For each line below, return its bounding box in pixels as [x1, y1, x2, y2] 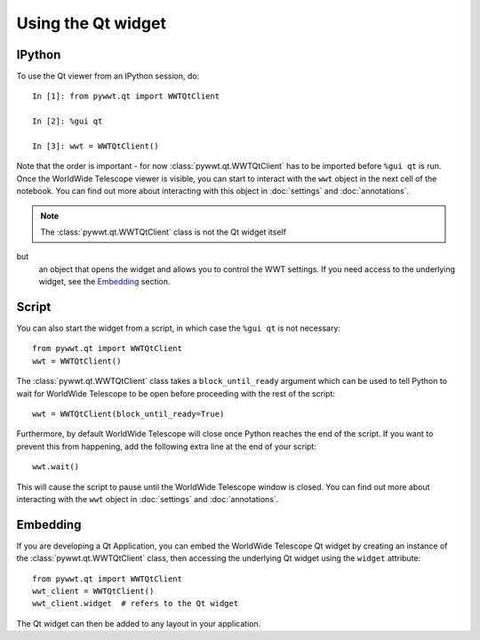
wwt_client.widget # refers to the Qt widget [32, 598, 239, 609]
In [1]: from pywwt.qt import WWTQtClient [32, 92, 220, 101]
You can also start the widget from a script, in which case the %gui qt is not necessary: [16, 323, 341, 333]
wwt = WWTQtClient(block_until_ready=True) [32, 409, 225, 419]
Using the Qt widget [16, 13, 166, 33]
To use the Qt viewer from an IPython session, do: [16, 71, 200, 82]
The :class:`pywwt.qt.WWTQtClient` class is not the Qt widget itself [40, 227, 286, 237]
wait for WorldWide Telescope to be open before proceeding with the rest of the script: [16, 388, 335, 399]
